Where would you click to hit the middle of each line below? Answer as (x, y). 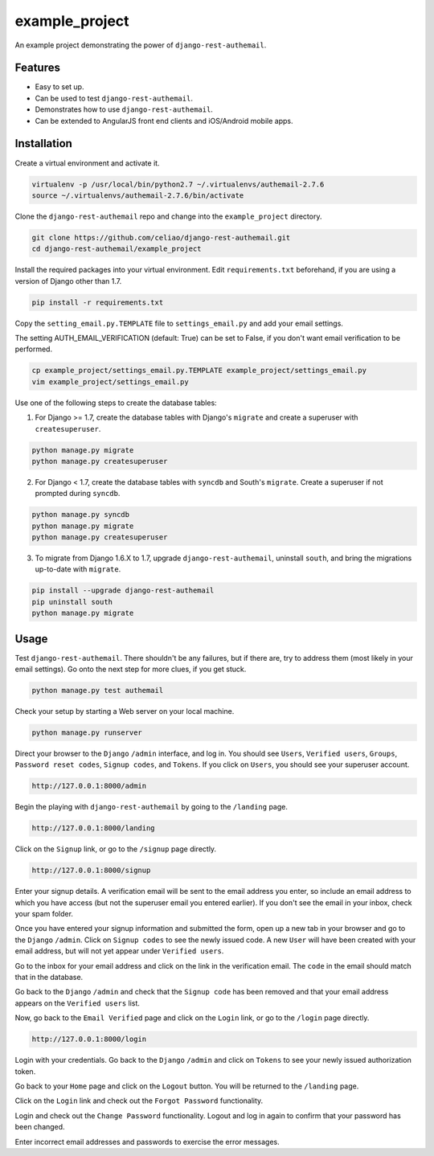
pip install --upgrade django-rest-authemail (123, 590)
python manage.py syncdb (81, 515)
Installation (43, 143)
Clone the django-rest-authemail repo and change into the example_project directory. (168, 216)
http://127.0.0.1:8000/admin (89, 786)
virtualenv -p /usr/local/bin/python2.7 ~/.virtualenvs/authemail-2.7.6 (178, 184)
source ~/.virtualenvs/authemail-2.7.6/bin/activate (138, 195)
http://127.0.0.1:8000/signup (91, 871)
